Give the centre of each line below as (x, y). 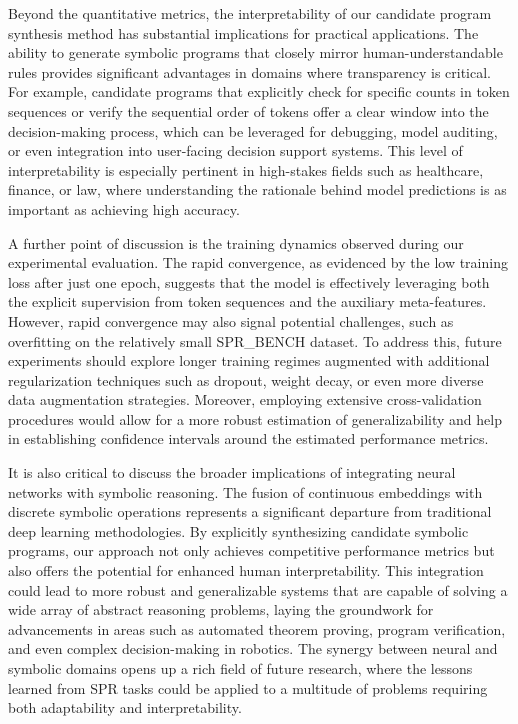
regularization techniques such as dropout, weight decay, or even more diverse (246, 379)
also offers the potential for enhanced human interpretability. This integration (246, 570)
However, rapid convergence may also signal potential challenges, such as (231, 320)
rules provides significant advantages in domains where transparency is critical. (249, 71)
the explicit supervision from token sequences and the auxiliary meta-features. (247, 301)
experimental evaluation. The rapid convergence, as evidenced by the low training (258, 262)
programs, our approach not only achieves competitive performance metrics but (251, 550)
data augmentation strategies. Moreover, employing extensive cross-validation (245, 399)
